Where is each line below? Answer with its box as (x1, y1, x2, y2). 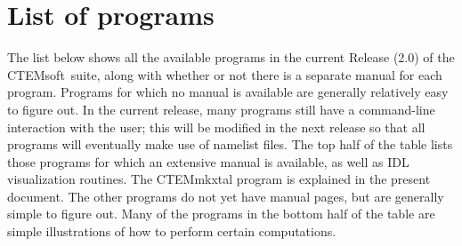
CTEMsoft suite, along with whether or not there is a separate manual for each (7, 65, 442, 83)
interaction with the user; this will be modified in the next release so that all (7, 117, 426, 136)
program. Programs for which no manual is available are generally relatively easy (7, 83, 449, 101)
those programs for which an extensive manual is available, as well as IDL (7, 152, 409, 171)
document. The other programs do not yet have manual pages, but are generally (7, 186, 444, 205)
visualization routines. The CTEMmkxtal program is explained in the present (7, 170, 431, 188)
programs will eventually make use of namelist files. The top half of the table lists (7, 135, 453, 154)
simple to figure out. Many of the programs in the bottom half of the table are (7, 204, 435, 223)
